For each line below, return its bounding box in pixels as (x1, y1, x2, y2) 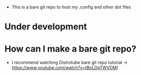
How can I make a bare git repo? (4, 43, 137, 55)
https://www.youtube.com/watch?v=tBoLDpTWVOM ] (11, 65, 119, 71)
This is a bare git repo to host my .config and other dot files (11, 4, 131, 10)
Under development (4, 21, 87, 32)
